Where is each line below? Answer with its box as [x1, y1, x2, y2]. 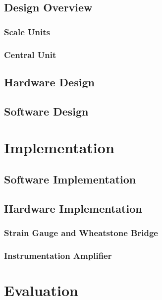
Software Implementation [4, 171, 136, 186]
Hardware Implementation [4, 200, 142, 216]
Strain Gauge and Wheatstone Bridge [4, 226, 158, 239]
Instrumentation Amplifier [4, 249, 112, 261]
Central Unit [4, 48, 56, 60]
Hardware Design [4, 74, 95, 89]
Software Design [4, 103, 89, 119]
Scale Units [4, 25, 50, 38]
